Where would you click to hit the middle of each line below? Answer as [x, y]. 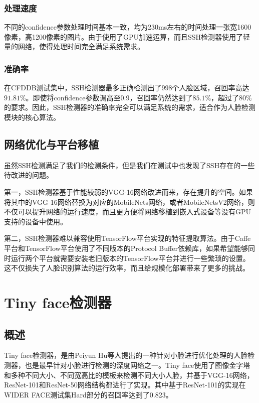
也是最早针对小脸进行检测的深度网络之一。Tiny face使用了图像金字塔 [138, 365]
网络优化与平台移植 [51, 144]
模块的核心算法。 [32, 117]
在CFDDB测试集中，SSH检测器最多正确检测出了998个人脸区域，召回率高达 [127, 88]
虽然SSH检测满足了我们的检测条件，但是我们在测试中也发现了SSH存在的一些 [129, 165]
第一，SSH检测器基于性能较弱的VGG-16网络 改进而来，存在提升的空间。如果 [128, 191]
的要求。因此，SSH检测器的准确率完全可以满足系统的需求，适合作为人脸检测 [130, 107]
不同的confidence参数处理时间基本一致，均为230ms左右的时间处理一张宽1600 [128, 27]
